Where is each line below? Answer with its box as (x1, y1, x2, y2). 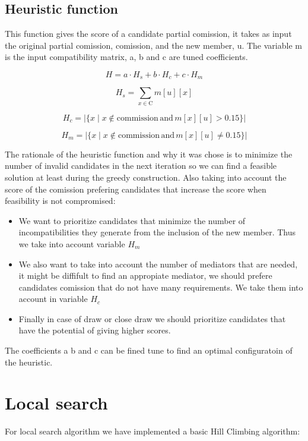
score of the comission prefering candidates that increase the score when (5, 182, 266, 195)
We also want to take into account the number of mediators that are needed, (18, 257, 298, 270)
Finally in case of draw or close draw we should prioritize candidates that (18, 312, 286, 325)
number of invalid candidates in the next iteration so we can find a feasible (5, 159, 277, 172)
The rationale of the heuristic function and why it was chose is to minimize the (5, 147, 293, 160)
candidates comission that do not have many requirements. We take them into (18, 281, 303, 293)
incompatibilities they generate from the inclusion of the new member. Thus (18, 226, 296, 238)
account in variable (18, 292, 88, 305)
